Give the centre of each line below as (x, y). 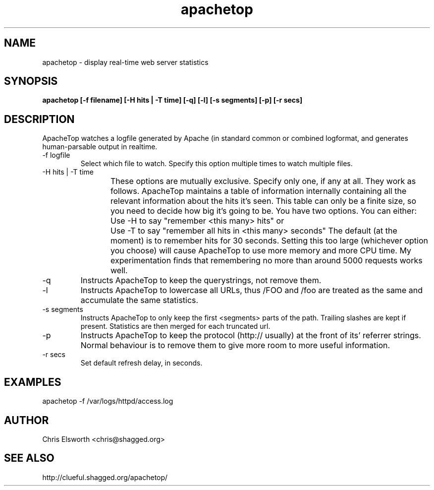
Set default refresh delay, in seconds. (141, 363)
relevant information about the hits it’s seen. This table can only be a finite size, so (264, 201)
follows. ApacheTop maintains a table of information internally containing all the (259, 191)
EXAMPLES (33, 382)
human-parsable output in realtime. (100, 147)
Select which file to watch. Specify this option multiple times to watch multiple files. (217, 164)
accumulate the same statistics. (139, 300)
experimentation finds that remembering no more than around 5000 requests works (267, 261)
